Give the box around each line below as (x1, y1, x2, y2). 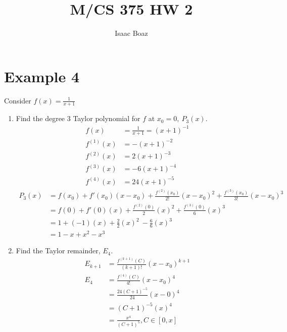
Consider (4, 95, 31, 105)
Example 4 (4, 66, 80, 86)
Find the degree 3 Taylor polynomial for (16, 113, 140, 124)
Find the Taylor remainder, (16, 245, 101, 256)
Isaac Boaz (115, 28, 148, 38)
